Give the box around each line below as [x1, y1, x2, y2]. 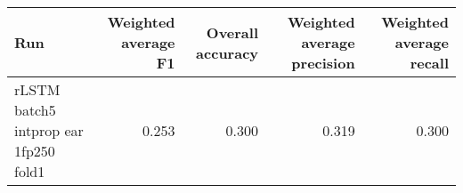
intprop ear [14, 120, 84, 141]
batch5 [14, 100, 56, 120]
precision [291, 52, 355, 73]
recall [410, 52, 449, 73]
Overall [206, 21, 259, 43]
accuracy [196, 42, 259, 63]
